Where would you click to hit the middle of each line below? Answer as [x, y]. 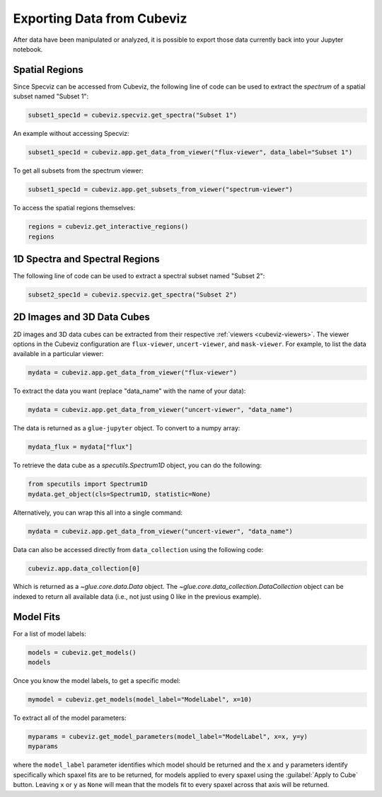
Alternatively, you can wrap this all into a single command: [98, 512]
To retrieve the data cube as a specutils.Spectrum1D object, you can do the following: [137, 465]
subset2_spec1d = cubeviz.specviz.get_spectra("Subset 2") [132, 295]
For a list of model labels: [50, 633]
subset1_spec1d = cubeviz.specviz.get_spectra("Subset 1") [132, 115]
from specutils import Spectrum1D [88, 484]
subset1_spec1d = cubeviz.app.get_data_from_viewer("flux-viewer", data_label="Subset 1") [190, 153]
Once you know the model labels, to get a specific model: [97, 681]
